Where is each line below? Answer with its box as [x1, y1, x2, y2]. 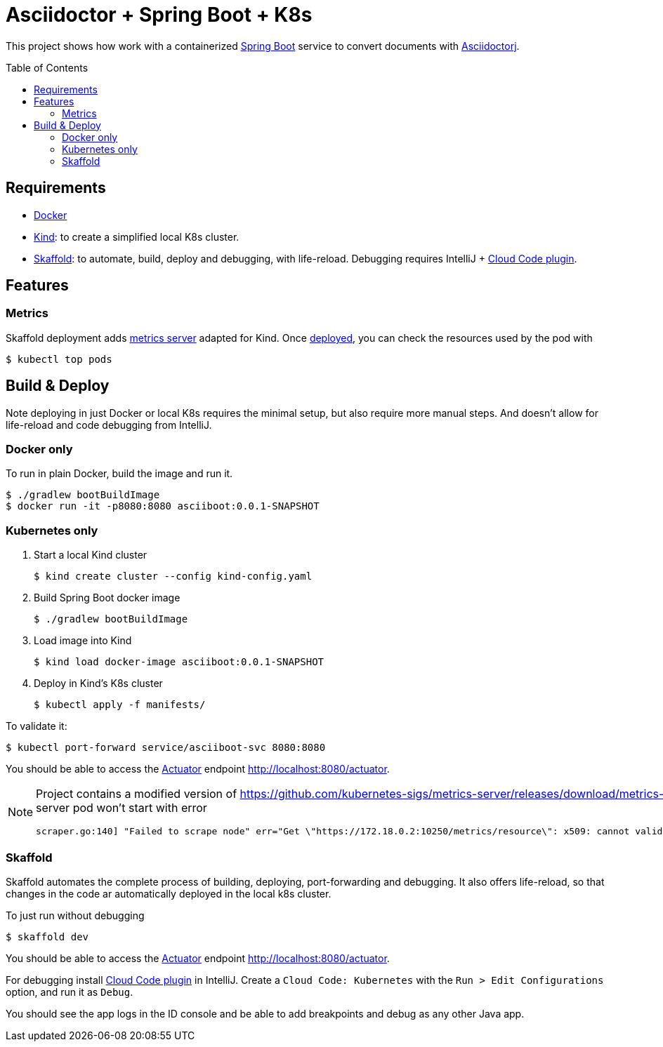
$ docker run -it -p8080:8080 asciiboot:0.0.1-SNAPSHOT [6, 500, 320, 512]
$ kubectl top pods [6, 353, 112, 365]
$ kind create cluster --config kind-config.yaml [34, 571, 313, 582]
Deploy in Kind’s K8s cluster [34, 677, 163, 690]
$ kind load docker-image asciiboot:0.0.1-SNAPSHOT [34, 656, 324, 668]
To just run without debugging [6, 909, 145, 921]
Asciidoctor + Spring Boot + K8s [6, 3, 313, 27]
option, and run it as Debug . [6, 985, 133, 998]
